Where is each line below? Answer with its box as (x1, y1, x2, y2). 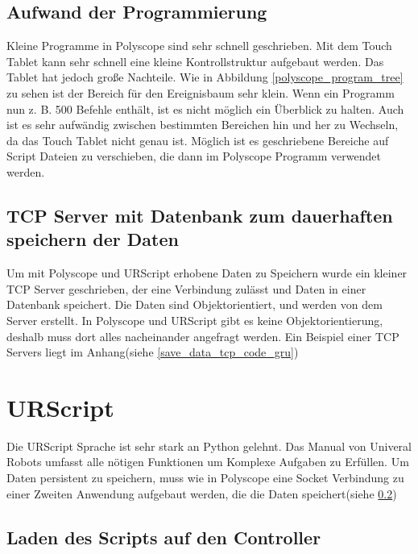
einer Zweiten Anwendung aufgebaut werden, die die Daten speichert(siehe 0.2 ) (6, 485, 397, 502)
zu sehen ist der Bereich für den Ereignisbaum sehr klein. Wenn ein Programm (6, 84, 395, 101)
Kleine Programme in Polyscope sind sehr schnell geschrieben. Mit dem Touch (6, 37, 392, 54)
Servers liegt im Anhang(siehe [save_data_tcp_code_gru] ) (6, 344, 299, 360)
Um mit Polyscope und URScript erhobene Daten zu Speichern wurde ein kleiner (6, 265, 408, 281)
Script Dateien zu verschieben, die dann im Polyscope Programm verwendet (6, 148, 381, 165)
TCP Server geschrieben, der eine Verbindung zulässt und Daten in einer (6, 280, 366, 297)
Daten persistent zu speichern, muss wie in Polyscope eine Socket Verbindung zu (6, 469, 404, 486)
